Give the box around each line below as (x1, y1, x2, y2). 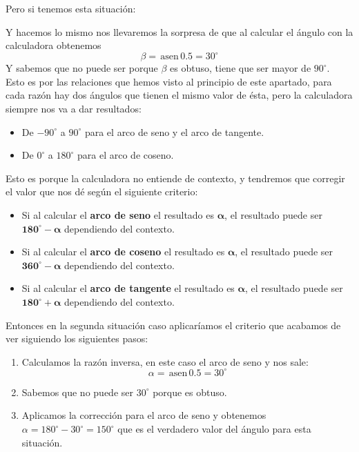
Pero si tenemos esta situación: (6, 1, 136, 15)
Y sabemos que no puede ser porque (6, 61, 158, 75)
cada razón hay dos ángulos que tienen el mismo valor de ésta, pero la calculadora (6, 88, 353, 102)
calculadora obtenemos (6, 38, 101, 52)
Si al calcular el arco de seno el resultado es (21, 208, 215, 222)
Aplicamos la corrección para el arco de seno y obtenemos (21, 408, 266, 422)
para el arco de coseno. (77, 148, 174, 162)
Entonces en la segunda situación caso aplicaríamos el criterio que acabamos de (6, 317, 341, 332)
